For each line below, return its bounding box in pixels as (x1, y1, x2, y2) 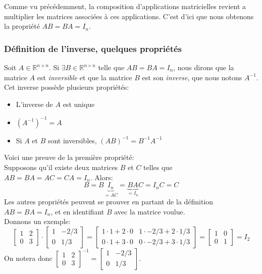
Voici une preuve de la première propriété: (4, 152, 134, 162)
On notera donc (4, 252, 53, 263)
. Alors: (90, 172, 113, 182)
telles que (143, 162, 173, 173)
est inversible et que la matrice (37, 72, 132, 82)
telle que (98, 62, 125, 72)
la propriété (4, 21, 40, 31)
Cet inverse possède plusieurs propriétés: (4, 82, 129, 92)
